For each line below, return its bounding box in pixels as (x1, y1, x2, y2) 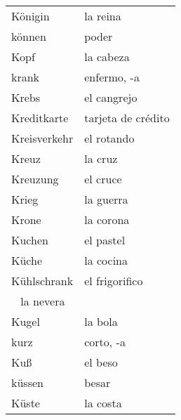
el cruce (84, 171, 122, 187)
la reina (84, 8, 121, 24)
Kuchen (11, 232, 48, 248)
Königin (11, 8, 50, 24)
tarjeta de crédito (84, 110, 170, 126)
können (11, 28, 46, 44)
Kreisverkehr (11, 130, 74, 146)
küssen (11, 374, 43, 391)
